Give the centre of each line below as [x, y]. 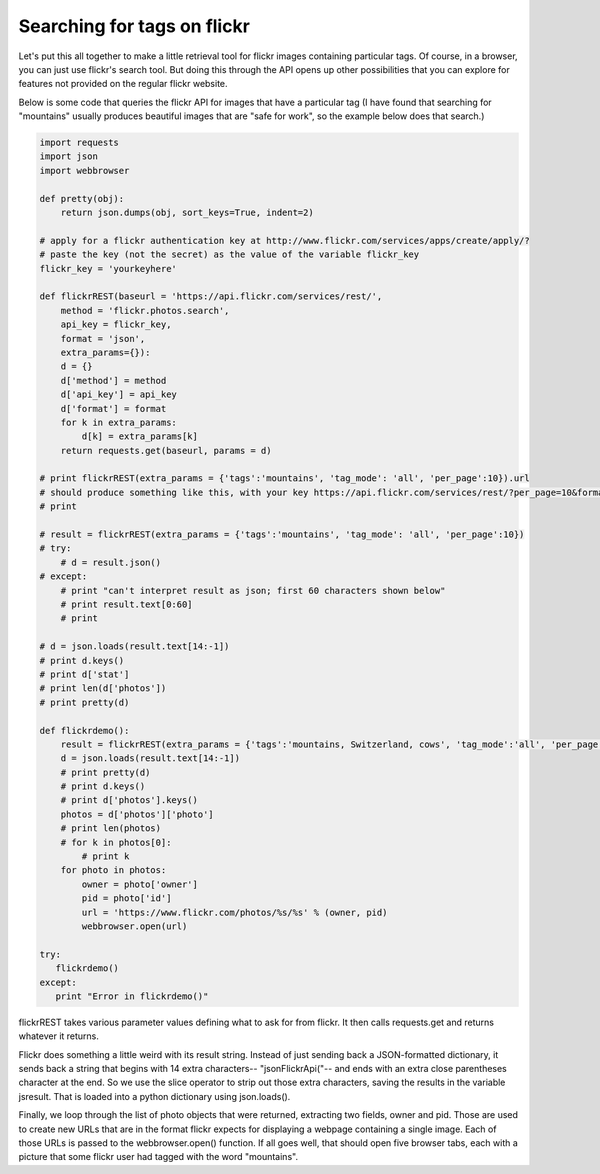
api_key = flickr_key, [116, 324]
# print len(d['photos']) [103, 688]
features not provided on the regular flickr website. [123, 84]
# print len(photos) [111, 828]
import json [69, 156]
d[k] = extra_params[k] [140, 436]
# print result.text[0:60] [127, 604]
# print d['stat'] [84, 674]
